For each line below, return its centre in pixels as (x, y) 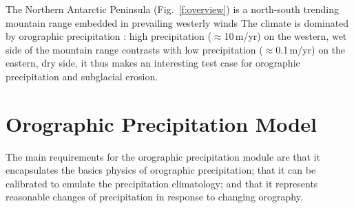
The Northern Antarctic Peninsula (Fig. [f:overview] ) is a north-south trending (172, 9)
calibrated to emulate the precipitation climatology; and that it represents (162, 183)
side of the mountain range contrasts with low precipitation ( (134, 49)
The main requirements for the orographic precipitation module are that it (163, 156)
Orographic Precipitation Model (161, 123)
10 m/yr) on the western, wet (285, 36)
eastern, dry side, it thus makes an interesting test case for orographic (153, 63)
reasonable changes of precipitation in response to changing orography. (154, 197)
